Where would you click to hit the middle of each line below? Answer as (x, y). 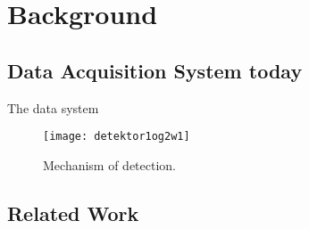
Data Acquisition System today (155, 70)
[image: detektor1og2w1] (117, 137)
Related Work (73, 213)
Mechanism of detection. (110, 164)
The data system (53, 107)
